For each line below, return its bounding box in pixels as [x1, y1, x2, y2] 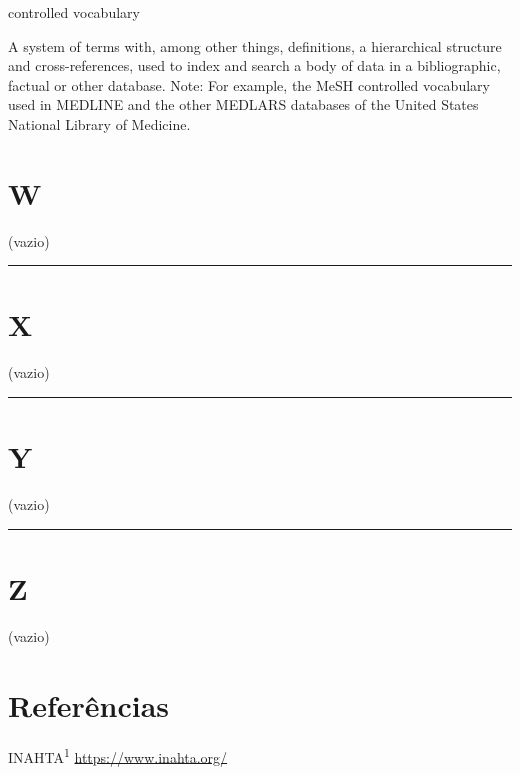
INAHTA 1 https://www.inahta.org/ [8, 743, 228, 767]
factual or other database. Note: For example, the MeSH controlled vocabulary [8, 74, 490, 95]
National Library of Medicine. [8, 113, 191, 134]
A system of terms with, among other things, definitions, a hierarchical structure [8, 35, 502, 56]
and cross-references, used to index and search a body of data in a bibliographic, [8, 55, 501, 76]
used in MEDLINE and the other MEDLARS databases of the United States [8, 94, 479, 115]
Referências [8, 684, 170, 725]
